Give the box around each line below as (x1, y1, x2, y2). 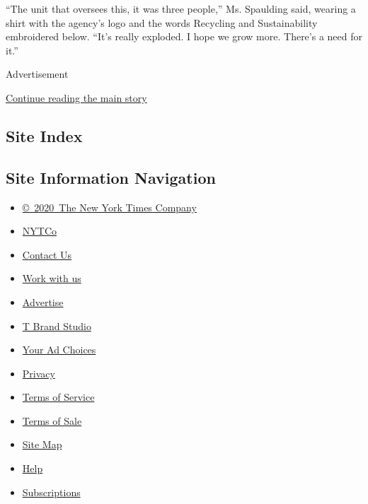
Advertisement (6, 66, 69, 81)
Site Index (6, 124, 83, 146)
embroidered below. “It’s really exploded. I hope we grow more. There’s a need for (6, 29, 362, 44)
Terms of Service (22, 389, 95, 404)
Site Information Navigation (6, 166, 216, 188)
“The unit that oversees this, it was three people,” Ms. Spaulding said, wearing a (6, 1, 356, 16)
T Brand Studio (22, 318, 91, 333)
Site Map (22, 437, 62, 452)
